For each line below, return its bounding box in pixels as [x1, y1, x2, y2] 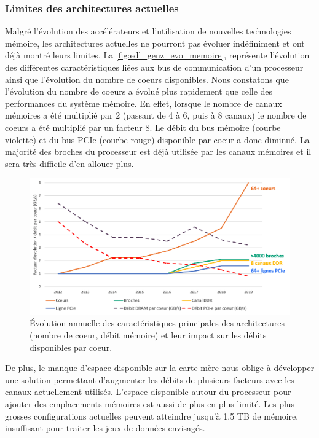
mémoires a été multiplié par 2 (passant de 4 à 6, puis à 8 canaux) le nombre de [5, 109, 307, 122]
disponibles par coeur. [30, 340, 112, 353]
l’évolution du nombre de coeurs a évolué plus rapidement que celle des [5, 85, 273, 98]
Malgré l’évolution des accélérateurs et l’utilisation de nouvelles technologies [5, 25, 291, 37]
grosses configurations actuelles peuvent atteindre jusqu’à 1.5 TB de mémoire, [5, 409, 299, 422]
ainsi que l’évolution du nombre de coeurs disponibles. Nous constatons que [5, 72, 289, 85]
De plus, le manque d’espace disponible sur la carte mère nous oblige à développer [5, 361, 315, 374]
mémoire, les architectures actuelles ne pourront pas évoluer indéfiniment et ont [5, 36, 305, 49]
